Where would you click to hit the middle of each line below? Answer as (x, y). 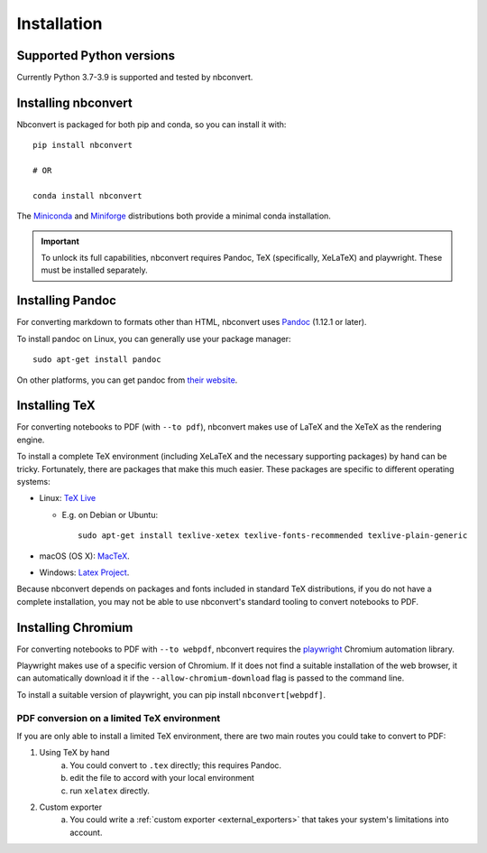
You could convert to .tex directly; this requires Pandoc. (176, 765)
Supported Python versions (96, 56)
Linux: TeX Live (68, 498)
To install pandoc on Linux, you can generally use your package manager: (154, 338)
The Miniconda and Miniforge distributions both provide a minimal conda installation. (174, 216)
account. (86, 832)
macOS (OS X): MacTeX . (84, 556)
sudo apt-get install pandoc (97, 360)
